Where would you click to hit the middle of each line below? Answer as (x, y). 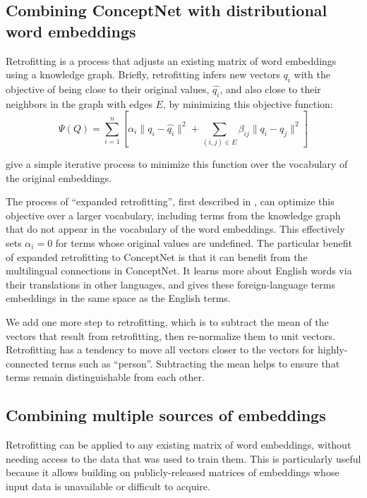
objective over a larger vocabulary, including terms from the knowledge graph (173, 215)
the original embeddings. (59, 177)
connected (27, 363)
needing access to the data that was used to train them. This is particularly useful (183, 458)
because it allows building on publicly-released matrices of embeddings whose (173, 472)
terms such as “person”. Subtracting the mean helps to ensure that (196, 363)
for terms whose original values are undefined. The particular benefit (204, 243)
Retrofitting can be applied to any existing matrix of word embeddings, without (179, 445)
